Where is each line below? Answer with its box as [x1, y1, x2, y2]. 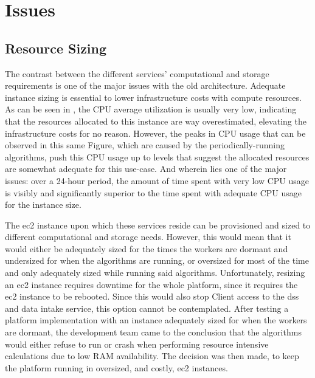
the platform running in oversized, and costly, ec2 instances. [5, 361, 228, 374]
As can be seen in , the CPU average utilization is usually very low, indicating [5, 103, 297, 115]
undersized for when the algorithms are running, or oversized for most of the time [5, 254, 309, 267]
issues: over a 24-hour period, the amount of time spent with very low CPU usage [5, 174, 310, 187]
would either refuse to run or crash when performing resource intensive [5, 337, 269, 350]
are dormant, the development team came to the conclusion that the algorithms [5, 326, 302, 338]
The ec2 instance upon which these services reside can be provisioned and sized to [5, 218, 311, 231]
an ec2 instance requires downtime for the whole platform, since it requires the [5, 278, 298, 290]
